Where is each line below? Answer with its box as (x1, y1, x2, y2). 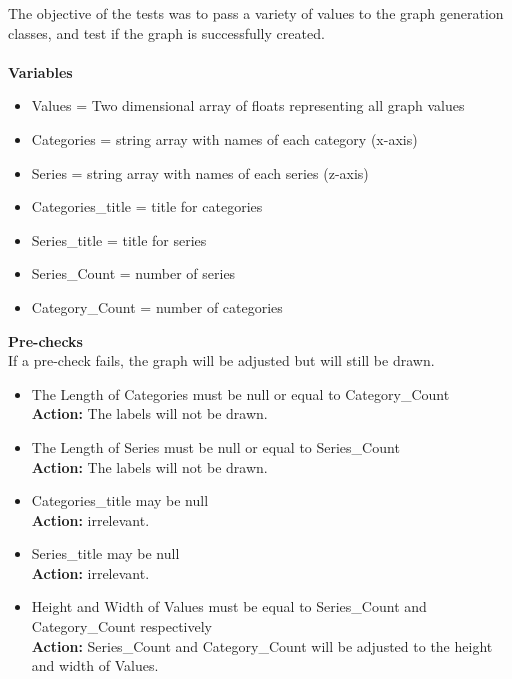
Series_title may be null (31, 543, 180, 564)
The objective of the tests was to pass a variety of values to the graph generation (8, 3, 504, 23)
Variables (8, 61, 73, 82)
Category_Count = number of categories (31, 296, 283, 317)
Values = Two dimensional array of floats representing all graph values (31, 95, 465, 116)
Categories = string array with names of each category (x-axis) (31, 128, 418, 149)
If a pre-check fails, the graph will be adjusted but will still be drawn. (8, 350, 435, 371)
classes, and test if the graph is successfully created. (8, 22, 325, 43)
